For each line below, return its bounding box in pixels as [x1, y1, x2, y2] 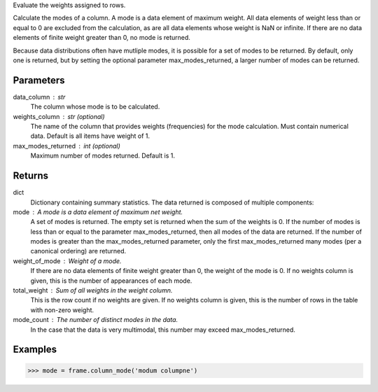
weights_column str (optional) [13, 112, 105, 120]
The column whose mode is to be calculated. [30, 102, 160, 111]
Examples [13, 344, 57, 356]
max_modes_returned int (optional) [13, 141, 120, 150]
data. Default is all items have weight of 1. [30, 132, 150, 140]
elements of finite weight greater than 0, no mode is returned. [13, 34, 190, 42]
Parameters [13, 74, 65, 86]
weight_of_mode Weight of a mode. [13, 256, 122, 265]
